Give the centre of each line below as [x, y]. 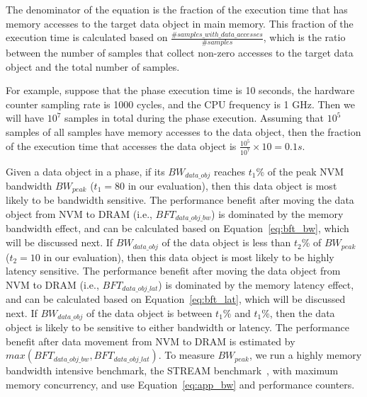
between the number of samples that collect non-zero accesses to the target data [180, 53]
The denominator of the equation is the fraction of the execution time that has [177, 9]
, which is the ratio [304, 37]
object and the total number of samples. [93, 66]
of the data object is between [149, 312]
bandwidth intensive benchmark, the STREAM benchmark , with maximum [172, 370]
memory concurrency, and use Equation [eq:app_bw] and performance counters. [180, 384]
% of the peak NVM [300, 171]
